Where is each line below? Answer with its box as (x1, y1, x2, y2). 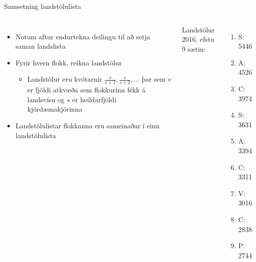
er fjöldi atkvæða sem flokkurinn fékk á (27, 85, 146, 95)
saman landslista (15, 41, 66, 51)
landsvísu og (27, 94, 64, 104)
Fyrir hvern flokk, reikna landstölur (15, 57, 122, 67)
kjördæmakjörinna (27, 104, 82, 114)
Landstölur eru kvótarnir (27, 74, 102, 84)
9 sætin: (182, 43, 206, 54)
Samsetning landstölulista (4, 1, 81, 11)
